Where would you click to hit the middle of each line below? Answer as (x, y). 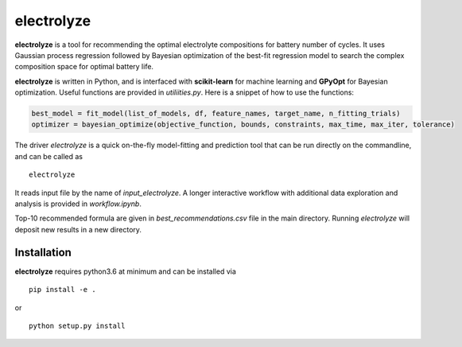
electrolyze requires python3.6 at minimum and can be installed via (125, 271)
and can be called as (49, 156)
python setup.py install (77, 326)
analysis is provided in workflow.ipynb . (78, 204)
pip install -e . (62, 290)
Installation (43, 252)
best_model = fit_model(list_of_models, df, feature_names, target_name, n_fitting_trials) (216, 114)
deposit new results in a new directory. (78, 229)
